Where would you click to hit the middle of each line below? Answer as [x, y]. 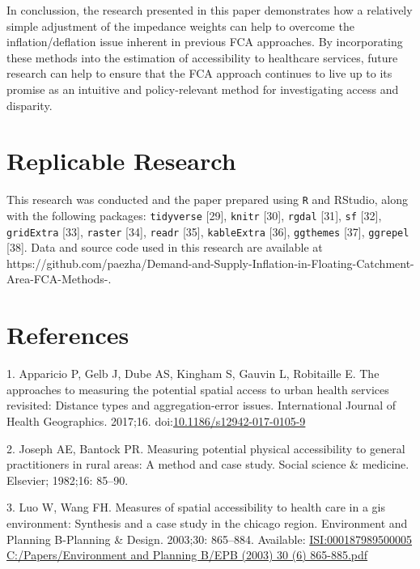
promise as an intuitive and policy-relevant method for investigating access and [203, 89]
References [68, 335]
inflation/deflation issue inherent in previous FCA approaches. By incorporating [205, 42]
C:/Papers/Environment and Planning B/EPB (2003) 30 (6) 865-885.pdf [187, 555]
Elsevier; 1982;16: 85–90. [68, 480]
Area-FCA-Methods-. [59, 279]
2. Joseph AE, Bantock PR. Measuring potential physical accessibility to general [206, 448]
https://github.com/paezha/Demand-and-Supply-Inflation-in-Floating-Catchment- [210, 263]
